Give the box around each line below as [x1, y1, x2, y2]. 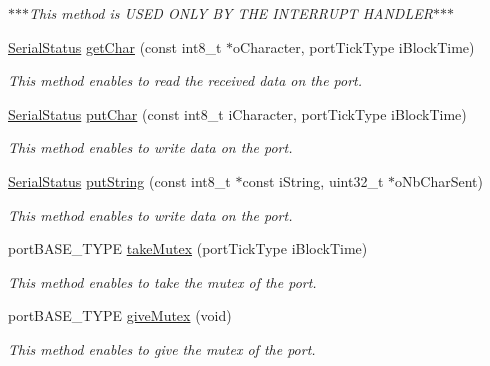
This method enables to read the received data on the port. [8, 70, 363, 91]
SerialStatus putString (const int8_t [8, 170, 231, 191]
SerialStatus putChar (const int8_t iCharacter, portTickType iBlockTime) [8, 103, 467, 124]
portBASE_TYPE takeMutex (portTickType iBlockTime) [8, 238, 368, 259]
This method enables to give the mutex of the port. [8, 338, 316, 359]
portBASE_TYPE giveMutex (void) [8, 305, 232, 326]
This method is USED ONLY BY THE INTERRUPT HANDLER [29, 3, 433, 23]
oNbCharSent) [395, 170, 483, 191]
